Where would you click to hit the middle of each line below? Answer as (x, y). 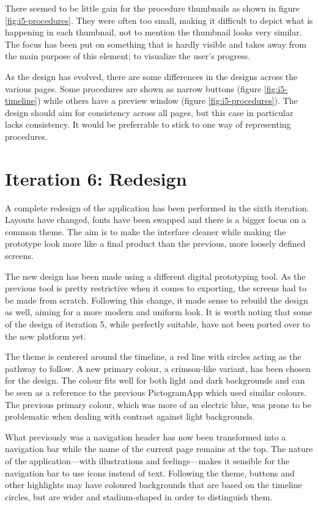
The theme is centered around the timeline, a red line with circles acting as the (153, 356)
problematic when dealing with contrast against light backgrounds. (130, 416)
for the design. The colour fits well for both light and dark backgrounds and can (155, 380)
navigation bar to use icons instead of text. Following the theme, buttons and (150, 472)
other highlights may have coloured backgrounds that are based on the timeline (153, 485)
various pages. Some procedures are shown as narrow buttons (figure (133, 88)
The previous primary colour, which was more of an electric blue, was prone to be (158, 404)
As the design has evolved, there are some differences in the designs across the (151, 76)
